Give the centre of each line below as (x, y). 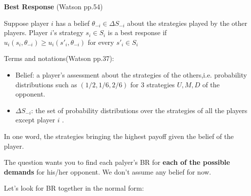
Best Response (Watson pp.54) (53, 6)
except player (35, 120)
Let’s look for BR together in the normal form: (74, 188)
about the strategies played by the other (187, 23)
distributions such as (46, 84)
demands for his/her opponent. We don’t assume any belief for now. (108, 171)
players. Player (26, 32)
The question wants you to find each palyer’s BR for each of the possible (117, 162)
